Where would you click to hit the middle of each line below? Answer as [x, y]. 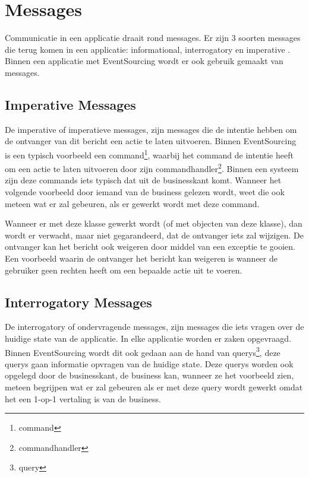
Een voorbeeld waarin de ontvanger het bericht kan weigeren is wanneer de [141, 258]
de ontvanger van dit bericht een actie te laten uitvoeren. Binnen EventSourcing [151, 141]
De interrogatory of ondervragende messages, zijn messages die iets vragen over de [154, 327]
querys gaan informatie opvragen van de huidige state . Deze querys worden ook [149, 363]
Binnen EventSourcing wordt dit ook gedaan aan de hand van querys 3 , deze [143, 351]
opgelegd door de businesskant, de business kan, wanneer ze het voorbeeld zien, [149, 375]
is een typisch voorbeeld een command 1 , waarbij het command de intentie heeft [149, 154]
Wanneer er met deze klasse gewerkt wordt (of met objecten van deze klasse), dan [154, 223]
